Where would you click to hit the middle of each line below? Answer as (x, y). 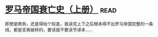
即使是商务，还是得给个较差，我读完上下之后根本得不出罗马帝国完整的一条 (79, 24)
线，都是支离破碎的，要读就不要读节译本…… (49, 29)
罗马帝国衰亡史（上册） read (61, 10)
